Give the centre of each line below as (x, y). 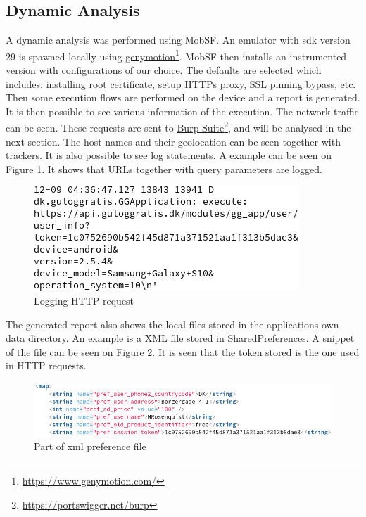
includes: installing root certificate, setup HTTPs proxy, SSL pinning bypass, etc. (181, 83)
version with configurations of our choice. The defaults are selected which (164, 70)
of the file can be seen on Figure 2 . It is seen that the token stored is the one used (183, 351)
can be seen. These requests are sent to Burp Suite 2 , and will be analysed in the (178, 127)
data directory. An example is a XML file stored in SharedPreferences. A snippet (180, 338)
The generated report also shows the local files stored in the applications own (172, 324)
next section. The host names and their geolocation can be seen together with (173, 141)
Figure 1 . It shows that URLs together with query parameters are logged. (164, 168)
